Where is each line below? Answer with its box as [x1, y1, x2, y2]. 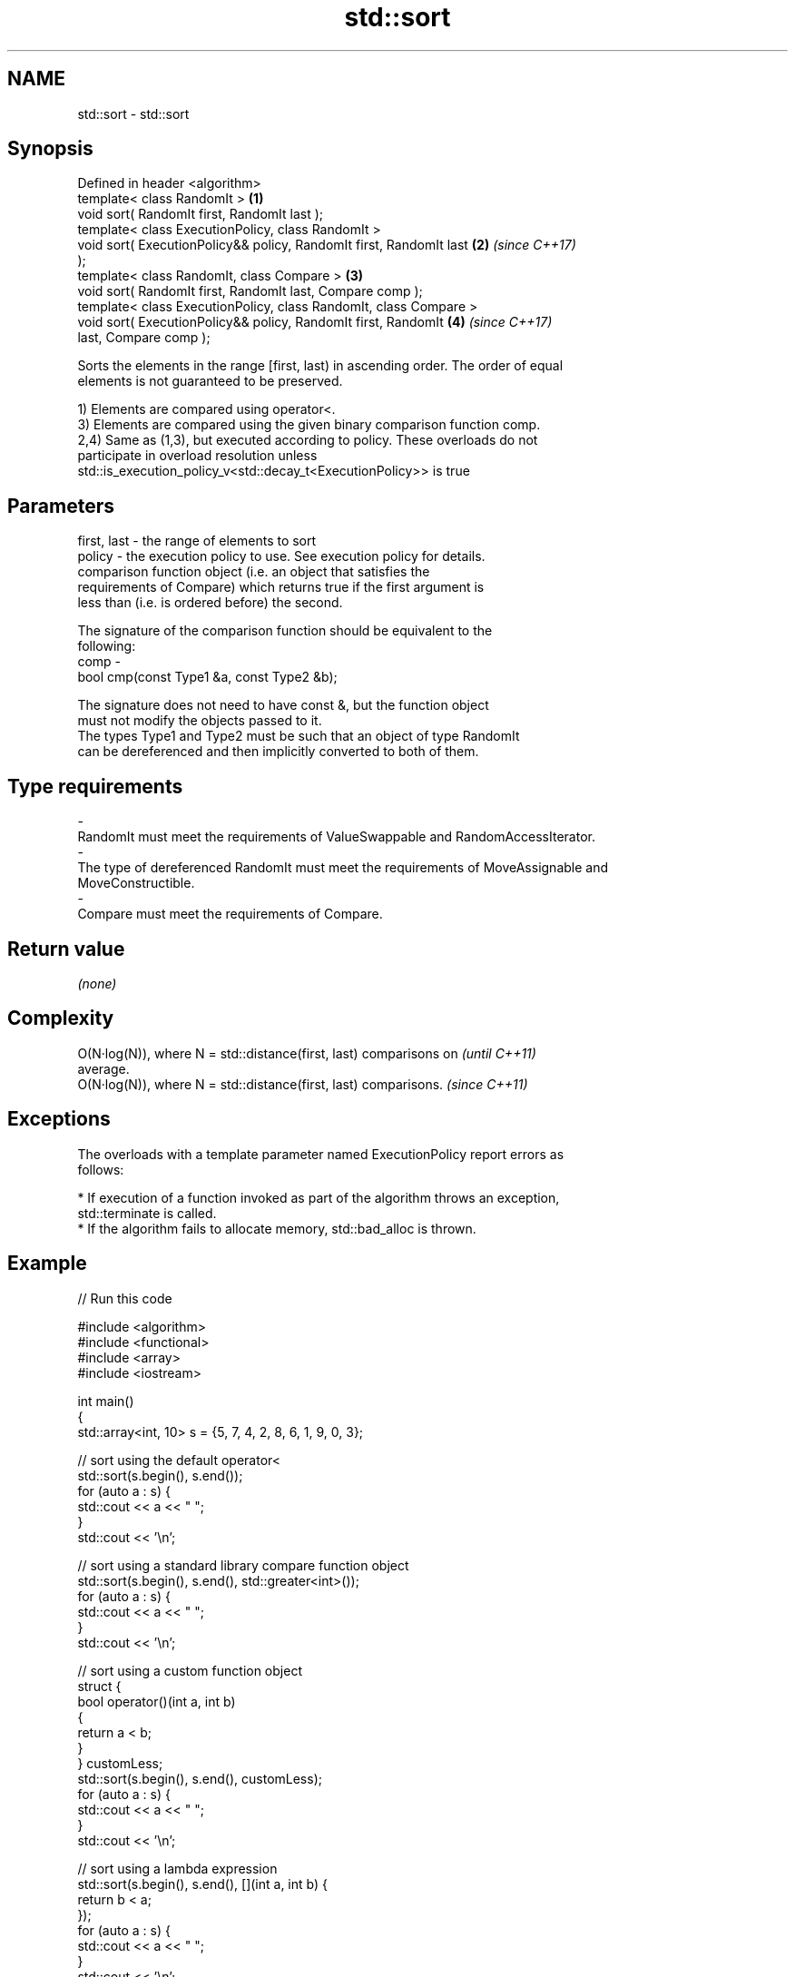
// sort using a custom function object [77, 1662, 302, 1678]
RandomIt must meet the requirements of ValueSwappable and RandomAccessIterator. [77, 829, 595, 845]
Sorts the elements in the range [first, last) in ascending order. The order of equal [77, 358, 564, 374]
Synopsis [7, 137, 93, 161]
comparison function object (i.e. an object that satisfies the [77, 564, 430, 580]
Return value [7, 937, 125, 960]
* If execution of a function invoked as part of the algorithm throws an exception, [77, 1189, 560, 1205]
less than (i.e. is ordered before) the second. [77, 595, 343, 611]
